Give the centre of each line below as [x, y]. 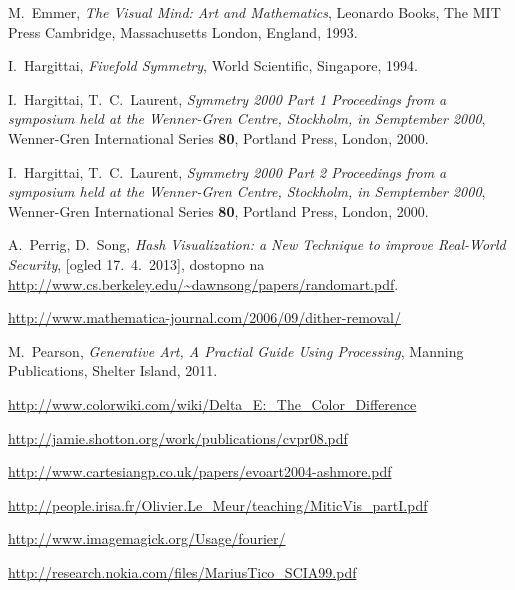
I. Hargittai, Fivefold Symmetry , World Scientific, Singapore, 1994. [213, 65]
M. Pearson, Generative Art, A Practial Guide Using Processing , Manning [236, 350]
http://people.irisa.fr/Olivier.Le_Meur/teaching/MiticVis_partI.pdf [218, 504]
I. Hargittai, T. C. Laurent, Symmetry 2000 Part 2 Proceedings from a [227, 171]
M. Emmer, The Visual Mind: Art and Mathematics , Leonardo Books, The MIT [254, 12]
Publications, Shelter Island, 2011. [113, 370]
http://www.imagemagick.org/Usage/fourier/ [147, 538]
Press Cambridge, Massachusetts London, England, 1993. [183, 31]
